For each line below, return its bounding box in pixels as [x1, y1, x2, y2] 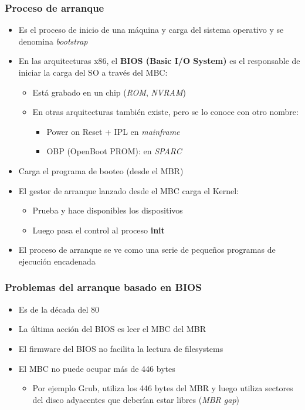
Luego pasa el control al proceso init [32, 223, 165, 236]
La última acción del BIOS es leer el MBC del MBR [18, 323, 206, 335]
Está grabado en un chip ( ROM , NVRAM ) [32, 86, 186, 98]
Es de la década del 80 [18, 303, 99, 315]
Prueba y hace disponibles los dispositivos [32, 204, 183, 216]
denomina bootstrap [18, 35, 88, 47]
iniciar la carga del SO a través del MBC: [18, 66, 168, 78]
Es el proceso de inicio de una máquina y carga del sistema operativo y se [18, 23, 284, 36]
